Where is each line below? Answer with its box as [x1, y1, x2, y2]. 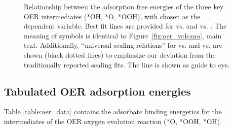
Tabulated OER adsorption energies [4, 83, 191, 98]
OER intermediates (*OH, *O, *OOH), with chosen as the [24, 11, 200, 21]
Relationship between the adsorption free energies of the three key [24, 1, 224, 11]
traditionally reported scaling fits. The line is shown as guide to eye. [24, 59, 230, 69]
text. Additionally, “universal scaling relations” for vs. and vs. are [24, 40, 222, 50]
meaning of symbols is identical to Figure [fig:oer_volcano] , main [24, 30, 222, 40]
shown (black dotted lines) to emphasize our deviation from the [24, 49, 216, 60]
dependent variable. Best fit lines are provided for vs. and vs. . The [24, 21, 227, 31]
